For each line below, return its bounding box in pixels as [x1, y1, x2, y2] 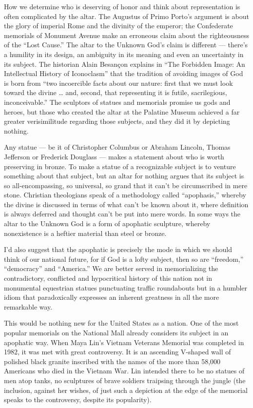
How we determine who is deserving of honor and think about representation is [4, 1, 240, 11]
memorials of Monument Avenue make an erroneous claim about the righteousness [4, 30, 249, 40]
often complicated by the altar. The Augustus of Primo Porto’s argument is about [4, 11, 249, 21]
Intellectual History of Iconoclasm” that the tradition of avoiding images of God [4, 68, 243, 78]
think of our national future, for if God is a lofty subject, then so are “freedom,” [4, 253, 244, 264]
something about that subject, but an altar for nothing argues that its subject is [4, 171, 244, 181]
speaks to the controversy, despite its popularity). [4, 394, 152, 405]
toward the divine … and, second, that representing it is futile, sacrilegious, [4, 87, 227, 97]
